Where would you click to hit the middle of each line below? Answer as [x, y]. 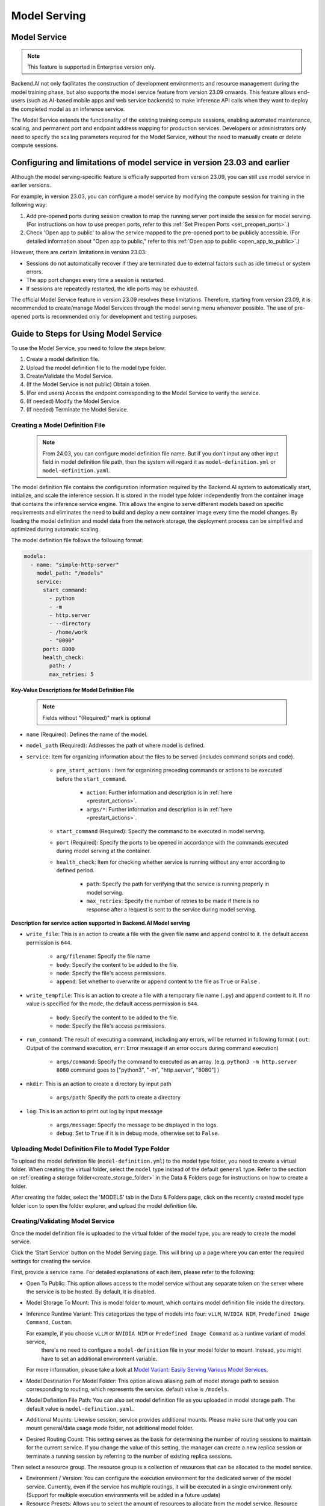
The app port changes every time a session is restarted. [95, 280]
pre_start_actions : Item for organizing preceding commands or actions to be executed [169, 770]
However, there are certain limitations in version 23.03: [79, 252]
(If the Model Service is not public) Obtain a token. [88, 384]
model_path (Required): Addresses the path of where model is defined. [116, 745]
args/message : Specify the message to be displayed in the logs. [137, 1125]
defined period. [75, 870]
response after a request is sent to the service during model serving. [172, 909]
